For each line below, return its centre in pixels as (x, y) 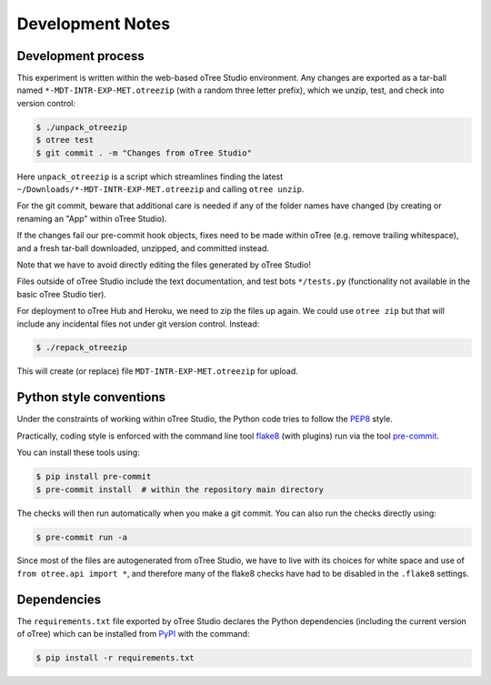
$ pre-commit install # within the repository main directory (180, 489)
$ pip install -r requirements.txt (115, 658)
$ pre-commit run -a (81, 537)
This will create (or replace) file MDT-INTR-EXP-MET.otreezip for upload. (158, 371)
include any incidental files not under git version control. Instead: (138, 324)
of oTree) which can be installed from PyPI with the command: (133, 634)
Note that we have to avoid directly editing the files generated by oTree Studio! (164, 265)
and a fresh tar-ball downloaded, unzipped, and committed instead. (143, 248)
